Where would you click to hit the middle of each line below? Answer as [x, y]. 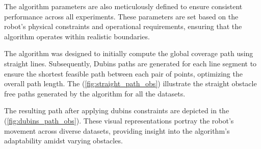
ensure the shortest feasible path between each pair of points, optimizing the [123, 73]
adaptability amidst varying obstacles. [63, 141]
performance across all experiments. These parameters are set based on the [121, 16]
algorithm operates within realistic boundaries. [77, 36]
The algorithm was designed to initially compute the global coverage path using [129, 53]
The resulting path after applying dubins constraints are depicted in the [117, 110]
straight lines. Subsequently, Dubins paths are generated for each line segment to [130, 63]
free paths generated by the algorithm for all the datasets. [95, 93]
